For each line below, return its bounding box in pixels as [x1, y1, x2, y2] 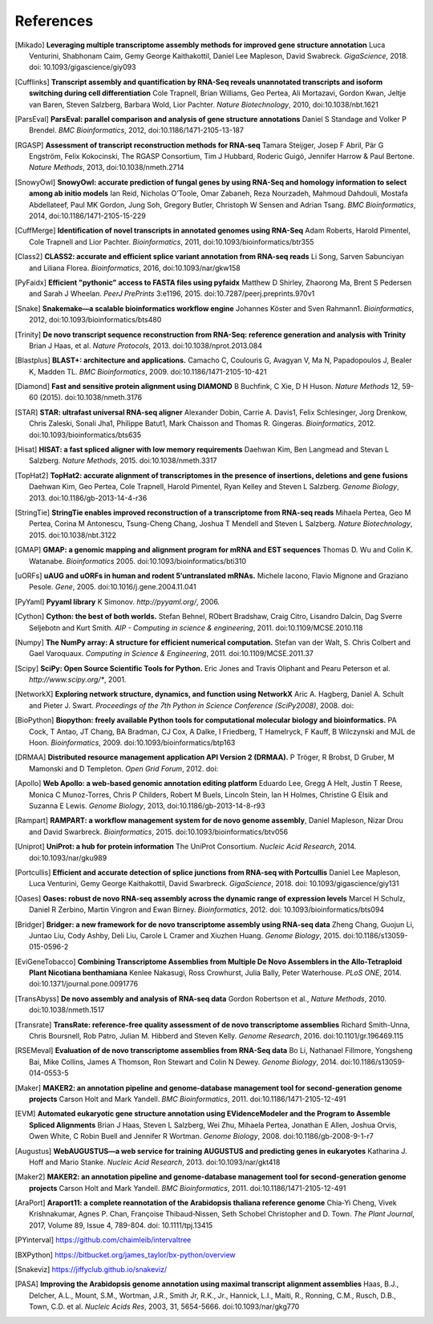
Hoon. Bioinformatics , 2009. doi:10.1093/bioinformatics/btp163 [29, 738, 236, 747]
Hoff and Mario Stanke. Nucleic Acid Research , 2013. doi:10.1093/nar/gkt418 [29, 1157, 281, 1167]
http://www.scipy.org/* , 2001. [29, 674, 127, 685]
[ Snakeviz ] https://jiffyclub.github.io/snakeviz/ [14, 1265, 168, 1274]
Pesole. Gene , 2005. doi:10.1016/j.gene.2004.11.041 [29, 582, 196, 592]
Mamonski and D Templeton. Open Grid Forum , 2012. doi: [29, 763, 219, 773]
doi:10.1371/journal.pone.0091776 [29, 979, 139, 989]
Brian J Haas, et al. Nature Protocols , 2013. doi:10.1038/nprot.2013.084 [29, 341, 262, 350]
